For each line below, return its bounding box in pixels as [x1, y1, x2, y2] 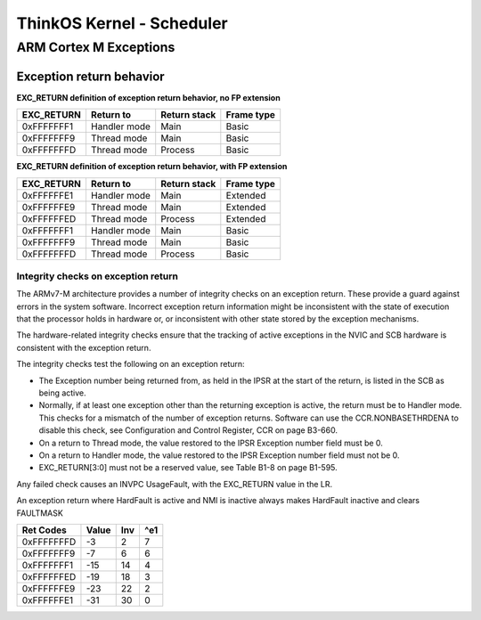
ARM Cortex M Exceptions [16, 39, 175, 55]
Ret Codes [21, 524, 67, 536]
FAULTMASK [16, 508, 64, 518]
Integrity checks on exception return [16, 270, 178, 282]
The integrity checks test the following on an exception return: [16, 359, 245, 370]
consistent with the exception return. [16, 342, 151, 353]
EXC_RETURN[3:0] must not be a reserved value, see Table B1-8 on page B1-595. [38, 462, 338, 473]
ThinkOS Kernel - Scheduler [16, 13, 228, 33]
